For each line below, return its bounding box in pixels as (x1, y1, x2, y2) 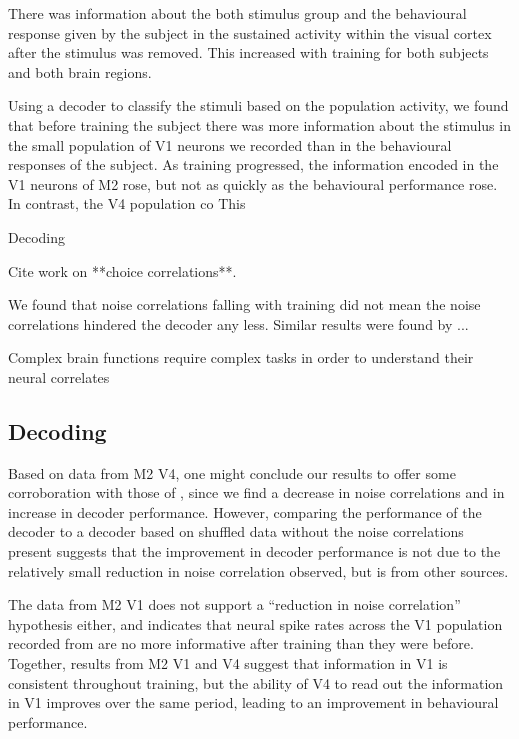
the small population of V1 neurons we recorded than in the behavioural (8, 134, 452, 155)
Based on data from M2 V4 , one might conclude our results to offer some (8, 462, 456, 483)
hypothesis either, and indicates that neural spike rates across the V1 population (8, 613, 503, 634)
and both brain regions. (8, 61, 152, 82)
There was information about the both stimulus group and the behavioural (8, 3, 467, 23)
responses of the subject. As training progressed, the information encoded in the (8, 154, 499, 175)
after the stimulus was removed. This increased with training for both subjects (8, 42, 489, 63)
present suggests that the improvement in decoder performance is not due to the (8, 541, 501, 562)
